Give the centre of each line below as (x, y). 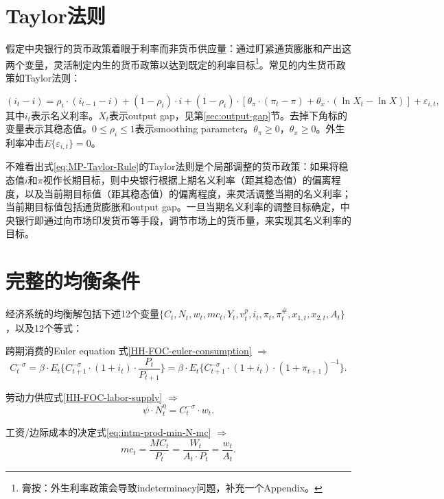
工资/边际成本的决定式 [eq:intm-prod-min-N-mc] (108, 432)
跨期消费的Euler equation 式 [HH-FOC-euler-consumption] (129, 351)
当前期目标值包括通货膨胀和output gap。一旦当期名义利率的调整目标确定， (173, 207)
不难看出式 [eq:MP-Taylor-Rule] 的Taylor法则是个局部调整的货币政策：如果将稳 (177, 166)
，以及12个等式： (44, 327)
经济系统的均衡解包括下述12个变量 (82, 314)
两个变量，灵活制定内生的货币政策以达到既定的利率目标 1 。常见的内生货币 (171, 63)
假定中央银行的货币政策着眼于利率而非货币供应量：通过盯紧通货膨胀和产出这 (178, 48)
